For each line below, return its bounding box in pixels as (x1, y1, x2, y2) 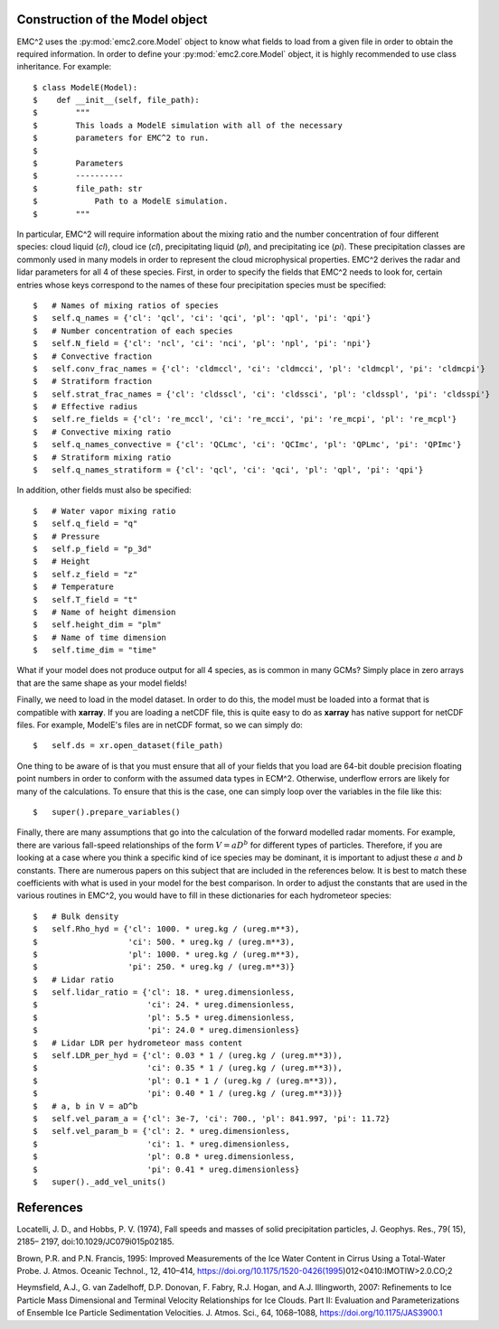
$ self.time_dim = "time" (33, 645, 157, 655)
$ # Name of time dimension (33, 632, 167, 642)
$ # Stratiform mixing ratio (33, 452, 172, 463)
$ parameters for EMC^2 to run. (33, 133, 210, 144)
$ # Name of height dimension (33, 606, 176, 617)
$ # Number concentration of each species (33, 325, 234, 336)
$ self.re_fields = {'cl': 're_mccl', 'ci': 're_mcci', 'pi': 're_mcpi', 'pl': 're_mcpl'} (33, 414, 457, 425)
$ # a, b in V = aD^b (33, 1100, 138, 1111)
